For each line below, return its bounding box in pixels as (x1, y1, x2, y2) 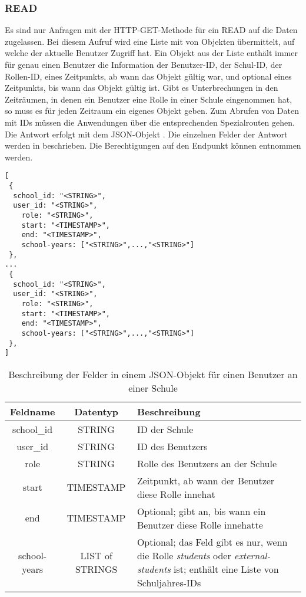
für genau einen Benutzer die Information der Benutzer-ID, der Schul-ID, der (5, 58, 282, 70)
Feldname (9, 404, 55, 418)
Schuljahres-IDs (137, 575, 201, 589)
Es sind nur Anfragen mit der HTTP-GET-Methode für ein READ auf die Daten (5, 24, 298, 36)
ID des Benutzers (137, 439, 208, 453)
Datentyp (74, 404, 119, 418)
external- (234, 548, 271, 562)
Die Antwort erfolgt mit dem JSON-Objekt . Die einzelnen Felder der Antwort (5, 127, 288, 140)
